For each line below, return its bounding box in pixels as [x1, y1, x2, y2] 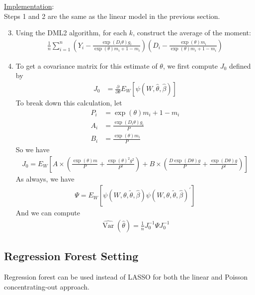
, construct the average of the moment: [133, 27, 251, 38]
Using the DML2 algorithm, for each [15, 27, 127, 38]
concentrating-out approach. [4, 281, 89, 292]
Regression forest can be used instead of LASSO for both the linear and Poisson [4, 271, 248, 282]
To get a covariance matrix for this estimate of [15, 60, 158, 71]
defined [229, 60, 251, 71]
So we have [15, 144, 50, 154]
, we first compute [163, 60, 218, 71]
